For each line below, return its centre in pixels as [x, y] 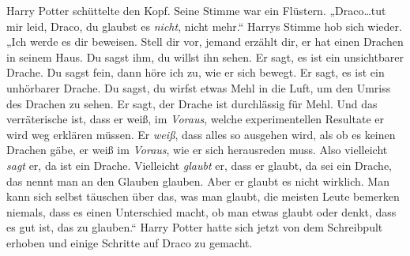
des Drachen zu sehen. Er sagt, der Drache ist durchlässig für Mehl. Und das [192, 103]
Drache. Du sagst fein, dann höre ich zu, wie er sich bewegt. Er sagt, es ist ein [196, 72]
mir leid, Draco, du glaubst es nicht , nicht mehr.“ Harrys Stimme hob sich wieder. [204, 26]
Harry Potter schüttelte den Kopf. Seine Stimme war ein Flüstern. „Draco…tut [196, 10]
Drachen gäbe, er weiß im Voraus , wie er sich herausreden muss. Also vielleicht [197, 150]
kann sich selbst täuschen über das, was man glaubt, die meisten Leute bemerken [203, 196]
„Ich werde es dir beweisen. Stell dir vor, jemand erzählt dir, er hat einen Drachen [205, 41]
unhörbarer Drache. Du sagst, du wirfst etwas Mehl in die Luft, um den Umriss [199, 87]
